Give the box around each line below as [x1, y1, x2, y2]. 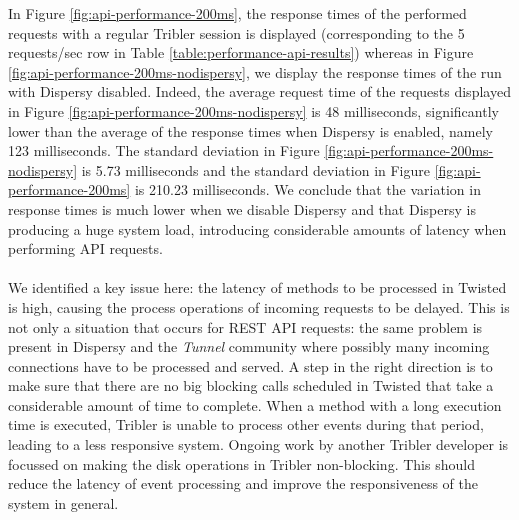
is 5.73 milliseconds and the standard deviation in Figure [81, 159, 431, 180]
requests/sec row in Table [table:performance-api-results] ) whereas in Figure [8, 42, 474, 63]
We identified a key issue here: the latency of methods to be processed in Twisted [8, 277, 507, 298]
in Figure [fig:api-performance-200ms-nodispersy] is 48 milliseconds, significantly [8, 100, 499, 121]
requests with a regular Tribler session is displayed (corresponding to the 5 [8, 22, 465, 43]
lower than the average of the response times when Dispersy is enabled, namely [8, 120, 493, 141]
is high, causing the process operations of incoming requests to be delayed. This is [8, 296, 510, 317]
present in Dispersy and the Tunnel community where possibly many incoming [8, 336, 490, 357]
